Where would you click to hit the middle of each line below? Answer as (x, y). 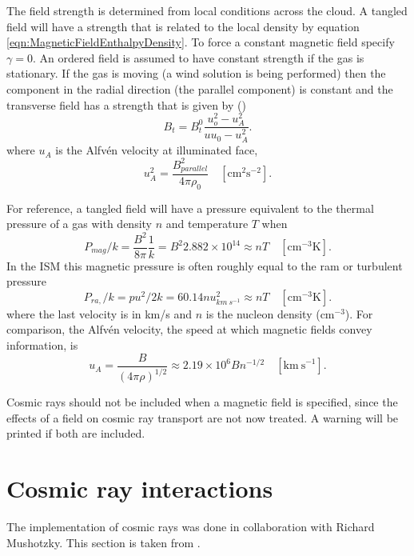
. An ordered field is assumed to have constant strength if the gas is (198, 57)
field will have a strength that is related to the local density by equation (183, 26)
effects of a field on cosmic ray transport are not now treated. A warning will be (203, 417)
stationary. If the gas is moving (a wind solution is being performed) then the (196, 73)
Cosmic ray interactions (140, 488)
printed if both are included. (76, 433)
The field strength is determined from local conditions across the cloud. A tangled (207, 10)
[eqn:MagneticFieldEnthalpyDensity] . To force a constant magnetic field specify (201, 42)
